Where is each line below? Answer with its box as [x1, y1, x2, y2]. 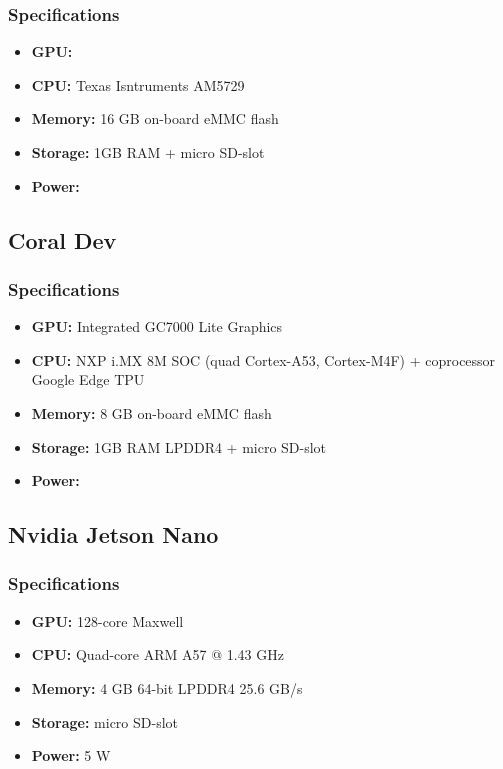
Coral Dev [8, 224, 117, 255]
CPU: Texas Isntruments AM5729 [31, 74, 245, 95]
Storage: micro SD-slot [31, 711, 178, 732]
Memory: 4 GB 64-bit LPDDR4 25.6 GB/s [31, 677, 303, 698]
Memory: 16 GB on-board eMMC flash [31, 108, 279, 129]
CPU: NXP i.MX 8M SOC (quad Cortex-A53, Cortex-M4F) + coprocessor [31, 349, 496, 370]
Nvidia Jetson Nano [8, 519, 219, 550]
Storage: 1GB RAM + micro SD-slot [31, 142, 265, 162]
